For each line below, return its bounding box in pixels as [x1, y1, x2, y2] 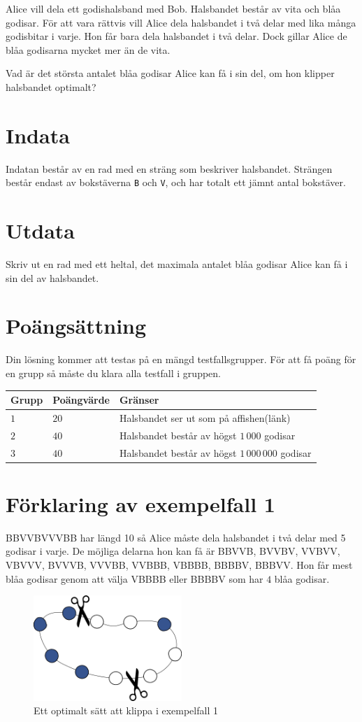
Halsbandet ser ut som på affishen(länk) [119, 410, 291, 425]
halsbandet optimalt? [6, 79, 96, 94]
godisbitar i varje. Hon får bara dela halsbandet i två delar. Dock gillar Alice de [6, 29, 347, 43]
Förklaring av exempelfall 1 [6, 489, 275, 518]
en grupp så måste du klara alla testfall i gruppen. [6, 365, 221, 380]
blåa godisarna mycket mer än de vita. [6, 42, 171, 57]
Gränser [119, 392, 159, 407]
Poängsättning [6, 311, 147, 340]
